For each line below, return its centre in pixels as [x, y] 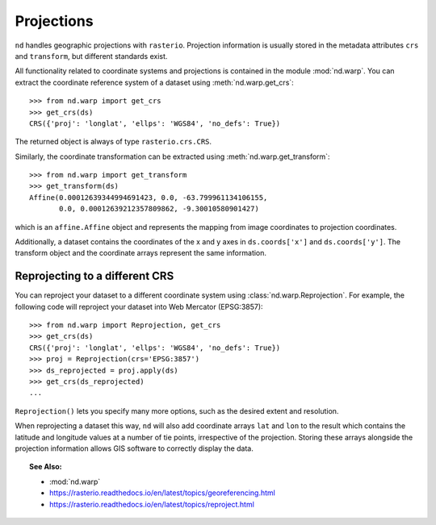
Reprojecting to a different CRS [94, 276]
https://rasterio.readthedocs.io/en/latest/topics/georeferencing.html [163, 493]
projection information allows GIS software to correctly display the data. [134, 448]
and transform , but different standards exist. [91, 56]
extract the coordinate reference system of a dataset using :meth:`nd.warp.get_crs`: [154, 82]
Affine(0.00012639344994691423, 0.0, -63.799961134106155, [149, 197]
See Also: [46, 467]
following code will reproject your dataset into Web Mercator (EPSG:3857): [139, 306]
